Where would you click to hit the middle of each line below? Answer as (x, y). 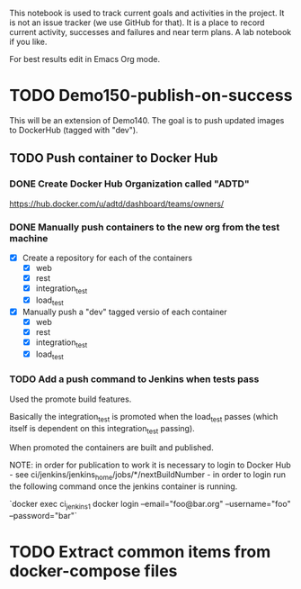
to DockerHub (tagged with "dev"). (74, 130)
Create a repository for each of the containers (107, 258)
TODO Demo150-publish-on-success (151, 96)
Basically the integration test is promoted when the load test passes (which (144, 417)
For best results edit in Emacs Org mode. (84, 59)
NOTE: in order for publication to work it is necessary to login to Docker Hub (150, 465)
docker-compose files (93, 571)
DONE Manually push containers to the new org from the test (145, 227)
